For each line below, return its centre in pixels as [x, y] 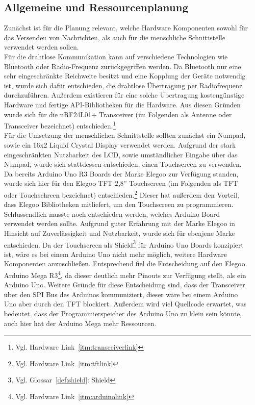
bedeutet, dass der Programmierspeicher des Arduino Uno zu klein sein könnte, [123, 314]
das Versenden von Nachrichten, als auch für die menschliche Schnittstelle [115, 37]
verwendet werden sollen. [41, 47]
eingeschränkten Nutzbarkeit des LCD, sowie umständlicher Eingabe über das [121, 154]
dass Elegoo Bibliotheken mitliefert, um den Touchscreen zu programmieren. [119, 204]
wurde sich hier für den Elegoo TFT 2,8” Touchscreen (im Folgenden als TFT [121, 183]
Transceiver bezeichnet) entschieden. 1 [60, 125]
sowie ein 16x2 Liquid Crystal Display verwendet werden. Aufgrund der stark [120, 144]
